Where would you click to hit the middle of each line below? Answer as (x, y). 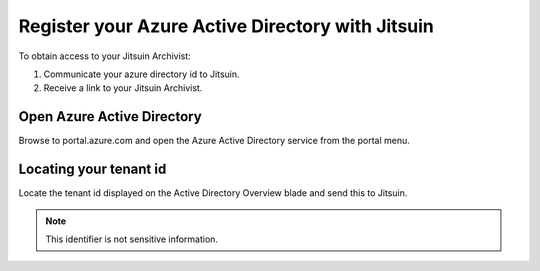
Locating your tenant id (92, 169)
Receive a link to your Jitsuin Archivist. (123, 88)
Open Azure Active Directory (110, 116)
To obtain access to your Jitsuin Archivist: (105, 56)
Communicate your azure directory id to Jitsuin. (141, 74)
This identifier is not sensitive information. (132, 239)
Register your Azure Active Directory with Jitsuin (226, 26)
